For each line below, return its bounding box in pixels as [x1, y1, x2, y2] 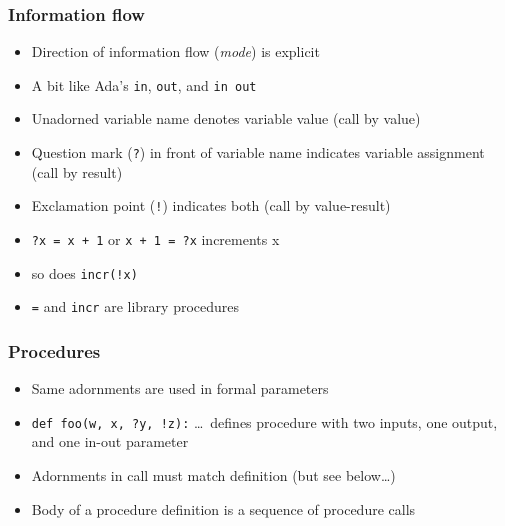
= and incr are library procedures [31, 296, 240, 317]
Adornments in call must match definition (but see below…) [31, 465, 396, 485]
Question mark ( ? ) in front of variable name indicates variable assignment [31, 142, 485, 163]
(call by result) [31, 161, 123, 182]
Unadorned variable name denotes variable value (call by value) [31, 108, 421, 129]
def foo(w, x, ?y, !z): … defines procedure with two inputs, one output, [31, 411, 498, 432]
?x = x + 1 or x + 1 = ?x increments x [31, 228, 280, 249]
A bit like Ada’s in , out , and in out [31, 74, 257, 95]
